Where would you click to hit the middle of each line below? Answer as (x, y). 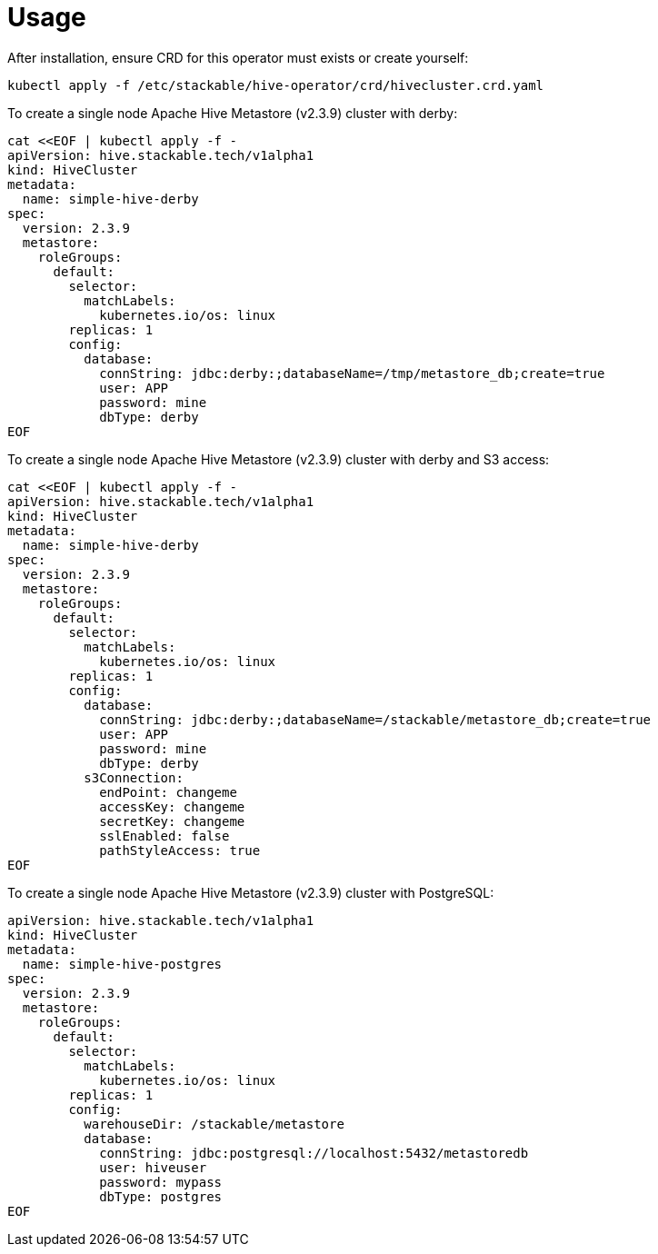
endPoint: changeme (168, 792)
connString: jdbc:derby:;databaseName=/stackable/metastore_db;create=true (375, 719)
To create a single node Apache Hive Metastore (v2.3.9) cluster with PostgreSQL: (251, 892)
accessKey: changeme (172, 806)
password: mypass (161, 1182)
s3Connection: (134, 777)
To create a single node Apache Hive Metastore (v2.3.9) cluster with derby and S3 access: (279, 459)
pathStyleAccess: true (180, 850)
